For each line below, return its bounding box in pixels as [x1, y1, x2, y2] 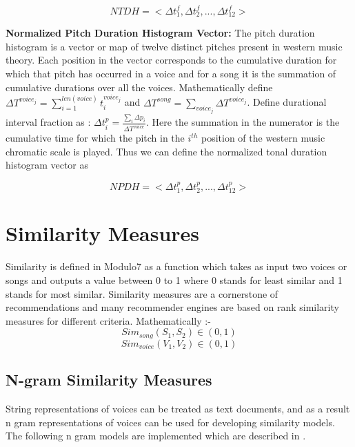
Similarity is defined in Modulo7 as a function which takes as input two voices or [6, 259, 347, 274]
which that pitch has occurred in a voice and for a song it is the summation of [6, 66, 336, 81]
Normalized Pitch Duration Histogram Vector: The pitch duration [6, 26, 315, 40]
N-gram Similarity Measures [6, 369, 212, 390]
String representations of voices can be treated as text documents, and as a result [6, 401, 350, 415]
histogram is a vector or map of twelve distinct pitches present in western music [6, 39, 343, 53]
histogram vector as [6, 158, 88, 172]
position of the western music [201, 131, 325, 145]
